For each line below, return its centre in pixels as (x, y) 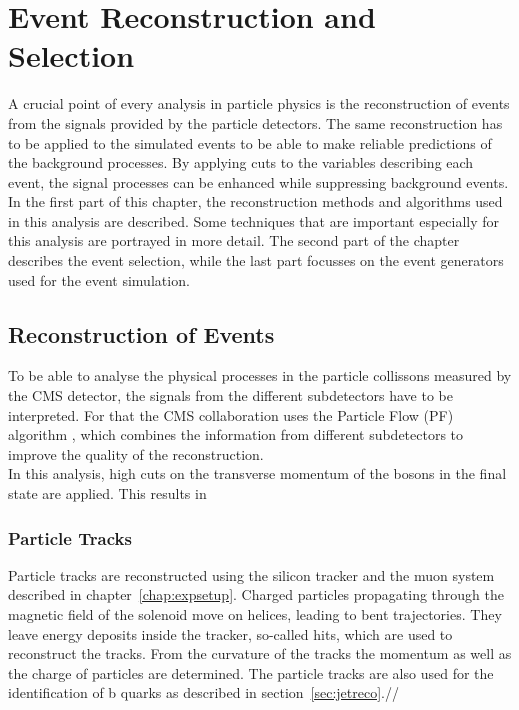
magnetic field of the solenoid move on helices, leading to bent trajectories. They (255, 614)
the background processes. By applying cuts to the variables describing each (241, 162)
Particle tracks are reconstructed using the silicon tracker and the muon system (251, 574)
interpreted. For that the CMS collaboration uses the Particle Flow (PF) (231, 414)
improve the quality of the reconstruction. (136, 453)
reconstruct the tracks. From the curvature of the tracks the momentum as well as (260, 653)
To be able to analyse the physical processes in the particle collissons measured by (260, 375)
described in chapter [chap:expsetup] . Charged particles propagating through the (256, 594)
